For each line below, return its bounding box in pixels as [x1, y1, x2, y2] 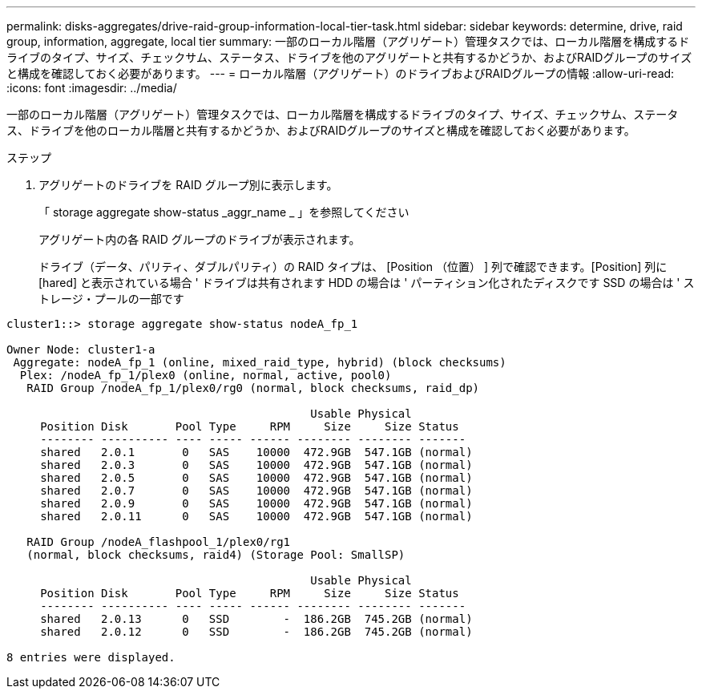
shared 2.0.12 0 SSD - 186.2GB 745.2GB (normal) [40, 625, 473, 638]
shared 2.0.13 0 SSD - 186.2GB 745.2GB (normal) [40, 612, 473, 625]
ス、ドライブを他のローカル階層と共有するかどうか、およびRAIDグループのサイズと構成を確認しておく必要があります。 [6, 123, 635, 137]
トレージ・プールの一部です [38, 292, 184, 305]
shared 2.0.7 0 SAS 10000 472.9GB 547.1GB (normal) [40, 484, 473, 497]
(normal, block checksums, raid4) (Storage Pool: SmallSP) [26, 548, 405, 561]
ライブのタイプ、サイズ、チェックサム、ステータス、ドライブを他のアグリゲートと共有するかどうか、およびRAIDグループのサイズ [6, 51, 692, 64]
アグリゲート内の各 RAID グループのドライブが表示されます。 [38, 232, 361, 246]
